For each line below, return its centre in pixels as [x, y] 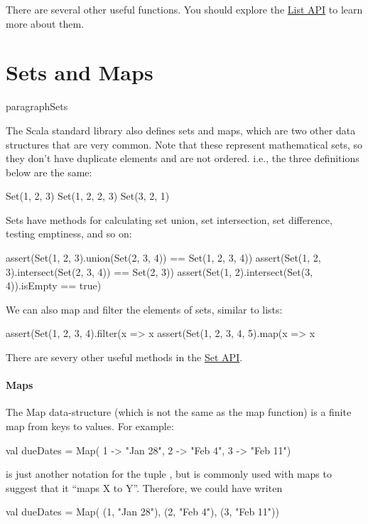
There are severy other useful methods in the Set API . [124, 357]
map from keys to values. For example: [90, 426]
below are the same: [49, 172]
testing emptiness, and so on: [69, 234]
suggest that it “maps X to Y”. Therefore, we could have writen [144, 487]
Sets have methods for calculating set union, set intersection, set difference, [169, 219]
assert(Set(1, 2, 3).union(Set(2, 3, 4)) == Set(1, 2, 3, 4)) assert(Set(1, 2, [163, 258]
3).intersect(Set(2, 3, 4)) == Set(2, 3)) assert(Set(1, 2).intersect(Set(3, [159, 271]
